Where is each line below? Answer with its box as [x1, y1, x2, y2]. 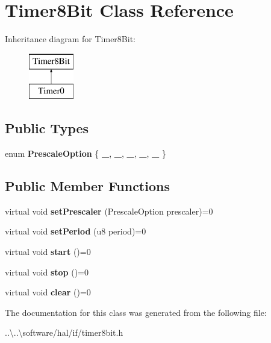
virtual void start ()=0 [5, 245, 91, 258]
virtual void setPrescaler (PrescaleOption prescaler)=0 [5, 204, 213, 217]
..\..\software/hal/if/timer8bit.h [5, 326, 123, 339]
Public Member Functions [5, 177, 170, 195]
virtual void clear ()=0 [5, 286, 91, 298]
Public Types [5, 119, 89, 137]
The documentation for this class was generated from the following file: [5, 306, 267, 318]
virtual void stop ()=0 [5, 265, 89, 278]
